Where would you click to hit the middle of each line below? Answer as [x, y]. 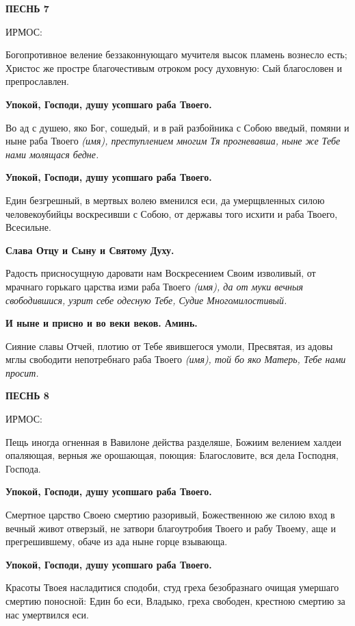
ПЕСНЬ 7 [27, 8]
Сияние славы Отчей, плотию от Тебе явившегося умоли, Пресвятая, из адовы [169, 346]
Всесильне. [28, 227]
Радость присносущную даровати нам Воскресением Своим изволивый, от [161, 273]
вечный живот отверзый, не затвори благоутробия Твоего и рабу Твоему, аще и [171, 528]
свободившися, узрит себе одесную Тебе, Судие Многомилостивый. [146, 300]
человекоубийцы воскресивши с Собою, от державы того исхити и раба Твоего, [172, 213]
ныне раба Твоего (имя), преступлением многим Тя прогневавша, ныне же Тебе [173, 141]
